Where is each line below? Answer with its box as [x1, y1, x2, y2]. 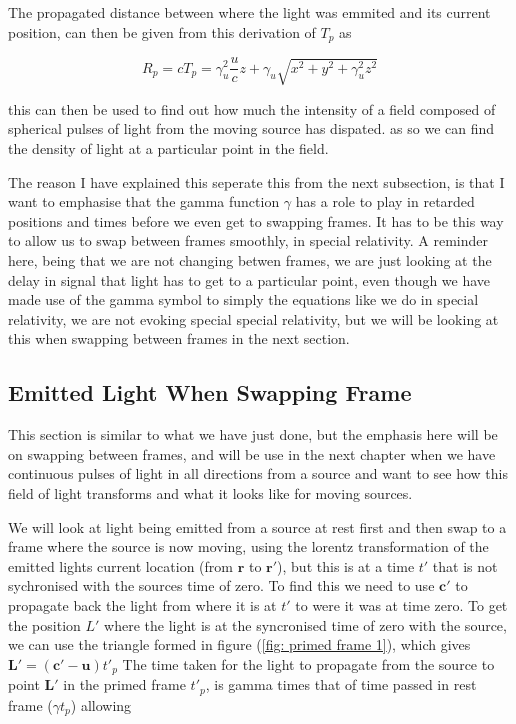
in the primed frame [63, 674, 186, 695]
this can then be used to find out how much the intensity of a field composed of [8, 98, 496, 119]
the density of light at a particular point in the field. [8, 138, 329, 159]
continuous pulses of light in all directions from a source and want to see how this [8, 463, 508, 484]
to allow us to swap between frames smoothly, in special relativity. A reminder [8, 230, 489, 251]
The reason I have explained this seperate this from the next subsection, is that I [8, 171, 505, 192]
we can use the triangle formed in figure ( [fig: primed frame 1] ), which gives [8, 634, 471, 655]
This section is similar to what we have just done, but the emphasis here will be [8, 424, 498, 445]
